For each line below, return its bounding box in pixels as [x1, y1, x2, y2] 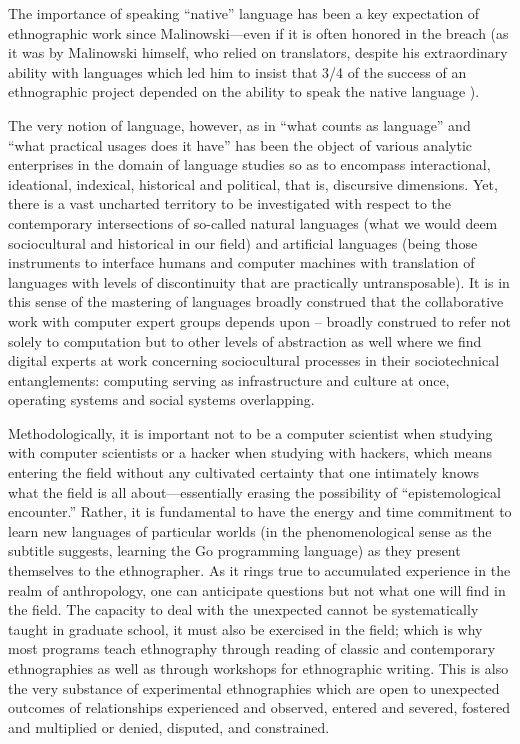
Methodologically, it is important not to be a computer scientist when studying [8, 422, 493, 443]
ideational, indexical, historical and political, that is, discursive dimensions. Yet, [8, 173, 498, 194]
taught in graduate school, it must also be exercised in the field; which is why [8, 618, 483, 639]
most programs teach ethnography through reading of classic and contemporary [8, 638, 496, 659]
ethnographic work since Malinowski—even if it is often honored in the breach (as [8, 22, 509, 43]
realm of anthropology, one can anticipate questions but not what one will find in [8, 579, 506, 600]
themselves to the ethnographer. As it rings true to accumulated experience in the [8, 560, 511, 581]
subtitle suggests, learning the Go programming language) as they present [8, 540, 461, 561]
